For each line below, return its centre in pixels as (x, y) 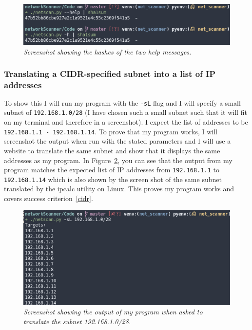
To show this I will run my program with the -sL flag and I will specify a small (122, 102)
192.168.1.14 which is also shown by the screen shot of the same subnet (113, 179)
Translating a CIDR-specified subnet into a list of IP (110, 73)
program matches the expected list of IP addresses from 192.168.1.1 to (112, 170)
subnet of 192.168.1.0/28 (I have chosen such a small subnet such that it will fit (126, 112)
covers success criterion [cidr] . (48, 198)
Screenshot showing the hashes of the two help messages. (107, 52)
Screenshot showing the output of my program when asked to (113, 312)
